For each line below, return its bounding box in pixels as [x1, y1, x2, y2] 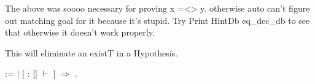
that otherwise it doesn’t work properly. [5, 26, 155, 39]
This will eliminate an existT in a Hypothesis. [5, 46, 178, 59]
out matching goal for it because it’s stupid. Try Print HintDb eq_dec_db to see [5, 13, 310, 26]
